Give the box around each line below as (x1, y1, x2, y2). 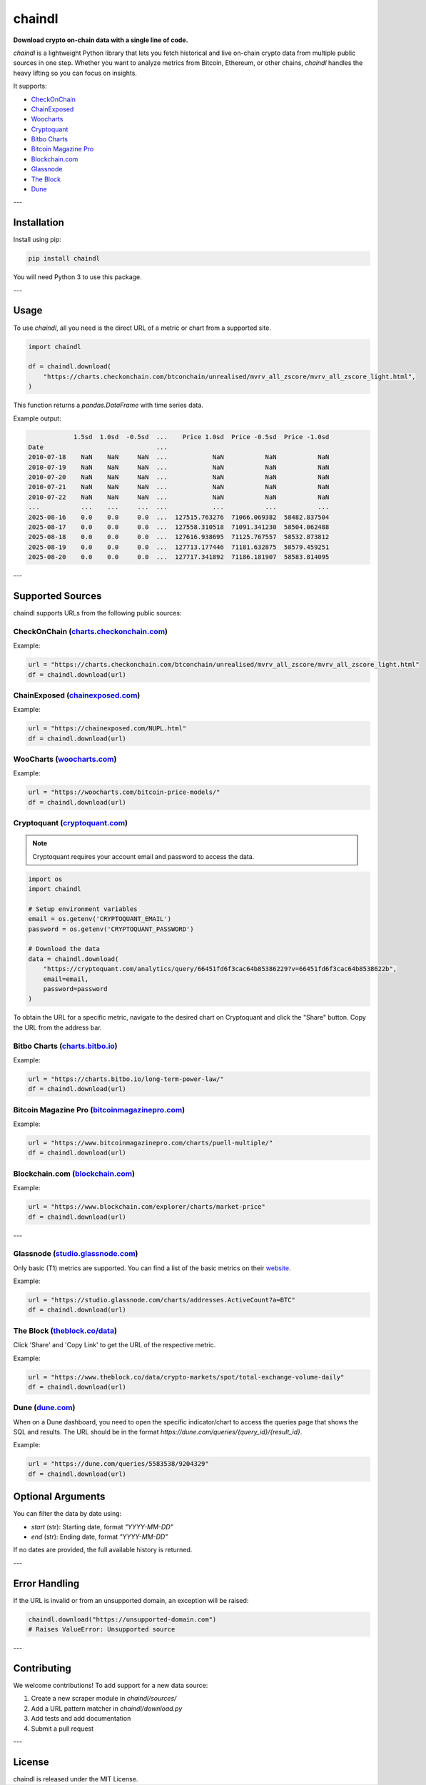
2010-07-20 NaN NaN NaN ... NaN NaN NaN (28, 473, 330, 481)
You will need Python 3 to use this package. (13, 273, 142, 281)
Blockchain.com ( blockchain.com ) (13, 1168, 136, 1178)
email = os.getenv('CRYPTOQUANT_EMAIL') (28, 915, 171, 923)
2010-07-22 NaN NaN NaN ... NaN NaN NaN (28, 493, 330, 501)
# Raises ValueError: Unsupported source (28, 1625, 176, 1634)
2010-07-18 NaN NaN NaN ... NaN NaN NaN (28, 453, 330, 461)
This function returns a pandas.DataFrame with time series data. (13, 401, 203, 410)
